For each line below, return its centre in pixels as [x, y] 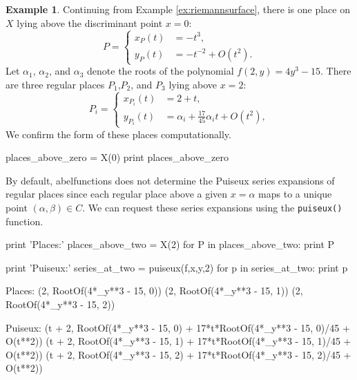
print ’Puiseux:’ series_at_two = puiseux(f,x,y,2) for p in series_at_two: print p [177, 267]
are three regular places [55, 84]
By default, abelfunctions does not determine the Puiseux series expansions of [170, 180]
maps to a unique [295, 194]
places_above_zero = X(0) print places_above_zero [117, 157]
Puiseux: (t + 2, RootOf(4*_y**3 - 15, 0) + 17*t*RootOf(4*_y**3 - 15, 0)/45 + [178, 327]
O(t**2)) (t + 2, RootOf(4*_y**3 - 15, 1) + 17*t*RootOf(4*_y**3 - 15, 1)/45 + [178, 341]
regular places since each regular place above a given [117, 194]
